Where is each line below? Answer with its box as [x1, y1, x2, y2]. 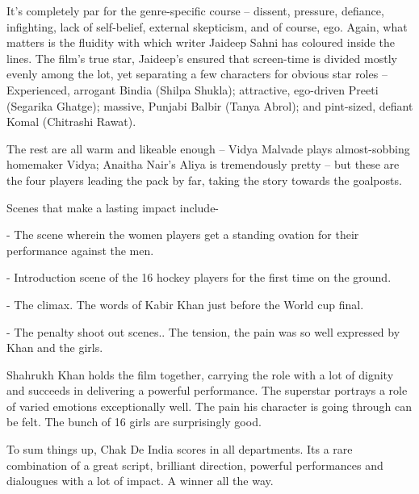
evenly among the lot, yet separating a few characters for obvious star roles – [6, 65, 388, 82]
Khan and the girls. [6, 339, 103, 356]
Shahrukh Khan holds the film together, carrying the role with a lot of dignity [6, 366, 394, 383]
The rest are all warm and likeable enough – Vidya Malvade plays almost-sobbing [6, 140, 410, 157]
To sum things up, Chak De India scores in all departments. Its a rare [6, 441, 353, 458]
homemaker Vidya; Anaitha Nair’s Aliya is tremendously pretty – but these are [6, 156, 400, 173]
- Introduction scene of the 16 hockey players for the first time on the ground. [6, 269, 392, 286]
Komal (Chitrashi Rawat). [6, 113, 136, 130]
